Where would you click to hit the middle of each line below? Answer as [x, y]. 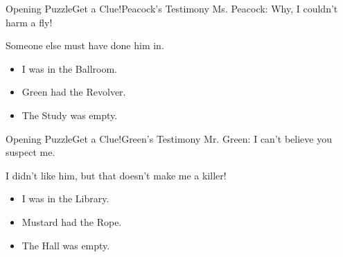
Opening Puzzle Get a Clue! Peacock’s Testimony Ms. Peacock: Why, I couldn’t [172, 8]
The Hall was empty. [66, 245]
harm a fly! [29, 22]
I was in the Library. [65, 198]
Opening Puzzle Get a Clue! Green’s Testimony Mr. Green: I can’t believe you [169, 138]
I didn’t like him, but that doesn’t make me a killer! [116, 175]
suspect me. [30, 152]
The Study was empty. [70, 115]
